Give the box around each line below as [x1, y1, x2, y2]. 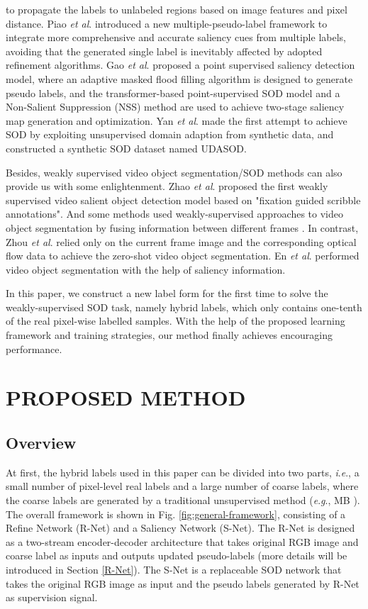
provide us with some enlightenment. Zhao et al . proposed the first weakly [6, 179, 328, 194]
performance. [6, 341, 62, 356]
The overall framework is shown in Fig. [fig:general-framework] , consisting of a [6, 506, 346, 521]
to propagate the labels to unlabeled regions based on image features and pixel [6, 2, 347, 16]
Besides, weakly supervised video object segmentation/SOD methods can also [6, 164, 342, 179]
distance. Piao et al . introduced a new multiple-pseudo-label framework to [6, 16, 328, 30]
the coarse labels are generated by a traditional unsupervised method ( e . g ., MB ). [6, 493, 360, 508]
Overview [6, 432, 77, 454]
